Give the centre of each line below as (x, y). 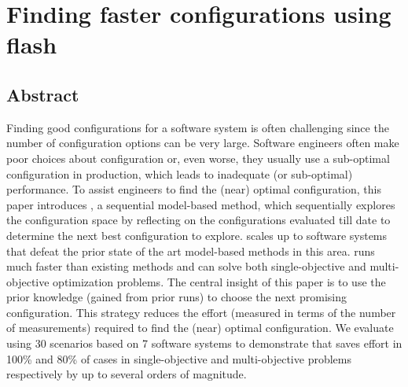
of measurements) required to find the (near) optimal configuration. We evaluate (200, 328)
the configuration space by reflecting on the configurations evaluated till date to (198, 220)
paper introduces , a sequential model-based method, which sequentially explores (201, 204)
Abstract (43, 94)
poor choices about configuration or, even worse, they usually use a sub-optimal (198, 158)
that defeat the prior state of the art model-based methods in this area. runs (191, 251)
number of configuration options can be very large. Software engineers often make (203, 143)
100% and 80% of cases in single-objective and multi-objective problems (179, 358)
